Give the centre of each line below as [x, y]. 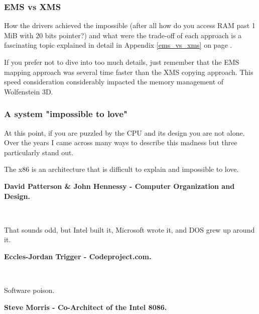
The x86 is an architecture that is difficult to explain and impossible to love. [121, 169]
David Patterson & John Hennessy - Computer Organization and [119, 186]
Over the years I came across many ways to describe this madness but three [121, 142]
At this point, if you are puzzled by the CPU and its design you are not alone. [124, 132]
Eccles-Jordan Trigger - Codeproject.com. [78, 256]
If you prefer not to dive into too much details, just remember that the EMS [122, 62]
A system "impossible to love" [66, 114]
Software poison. [29, 290]
